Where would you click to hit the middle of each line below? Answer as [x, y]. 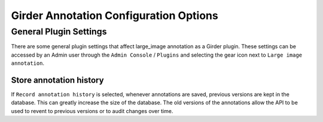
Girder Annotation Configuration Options [115, 15]
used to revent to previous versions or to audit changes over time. [92, 111]
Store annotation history [57, 80]
